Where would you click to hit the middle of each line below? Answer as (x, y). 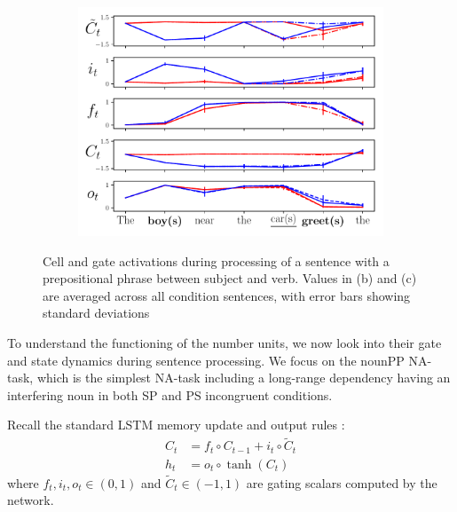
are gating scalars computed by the (342, 482)
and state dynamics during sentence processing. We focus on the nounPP (206, 360)
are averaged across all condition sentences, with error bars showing (227, 295)
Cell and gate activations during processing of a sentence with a (216, 260)
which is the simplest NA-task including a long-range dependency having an (244, 378)
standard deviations (96, 313)
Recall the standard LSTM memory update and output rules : (176, 425)
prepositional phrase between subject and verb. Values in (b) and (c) (230, 278)
